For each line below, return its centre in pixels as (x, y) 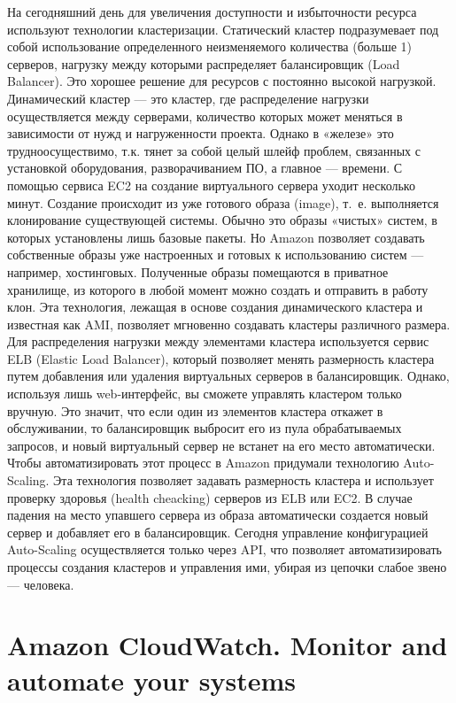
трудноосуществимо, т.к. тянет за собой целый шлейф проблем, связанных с (214, 150)
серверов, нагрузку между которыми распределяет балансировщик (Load (204, 63)
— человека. (41, 584)
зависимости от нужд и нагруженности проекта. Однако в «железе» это (201, 133)
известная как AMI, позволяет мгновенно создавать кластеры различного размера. (229, 324)
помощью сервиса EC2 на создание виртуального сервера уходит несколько (211, 185)
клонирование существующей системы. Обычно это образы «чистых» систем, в (222, 220)
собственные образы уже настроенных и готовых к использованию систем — (216, 255)
